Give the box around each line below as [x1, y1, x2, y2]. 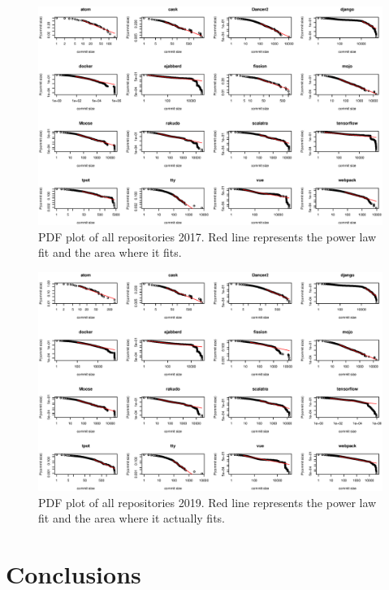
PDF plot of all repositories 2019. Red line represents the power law [38, 493, 377, 510]
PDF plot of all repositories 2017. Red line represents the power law [38, 228, 377, 245]
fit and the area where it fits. [38, 244, 182, 261]
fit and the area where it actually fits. [38, 510, 225, 527]
